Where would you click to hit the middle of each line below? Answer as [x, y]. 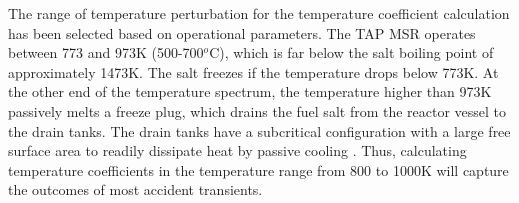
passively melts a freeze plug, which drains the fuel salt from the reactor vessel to [257, 110]
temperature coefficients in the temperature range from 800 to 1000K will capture [258, 169]
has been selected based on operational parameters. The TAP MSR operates [242, 32]
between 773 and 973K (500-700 [106, 52]
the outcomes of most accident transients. [135, 189]
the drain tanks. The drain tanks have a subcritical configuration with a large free [259, 130]
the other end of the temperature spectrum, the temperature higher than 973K [250, 91]
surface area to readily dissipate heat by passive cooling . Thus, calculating [237, 150]
